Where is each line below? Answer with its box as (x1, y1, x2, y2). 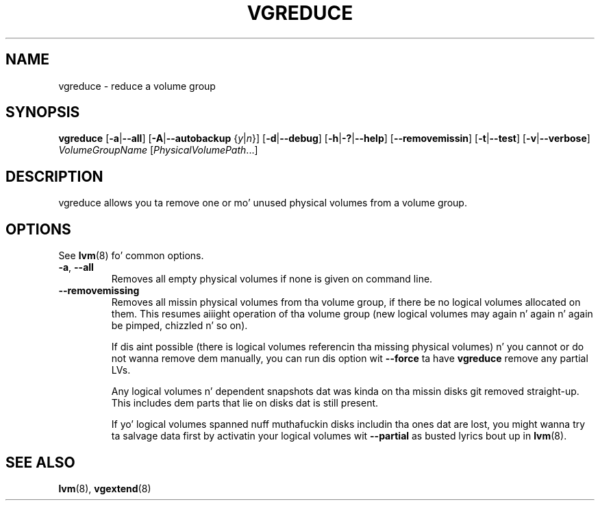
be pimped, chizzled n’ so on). (111, 320, 248, 332)
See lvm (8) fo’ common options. (58, 250, 204, 262)
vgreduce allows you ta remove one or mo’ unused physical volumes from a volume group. (58, 197, 467, 209)
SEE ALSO (5, 453, 75, 471)
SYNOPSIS (5, 104, 80, 121)
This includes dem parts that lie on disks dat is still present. (111, 397, 379, 409)
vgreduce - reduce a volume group (58, 80, 216, 92)
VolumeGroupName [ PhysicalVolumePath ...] (58, 144, 258, 156)
